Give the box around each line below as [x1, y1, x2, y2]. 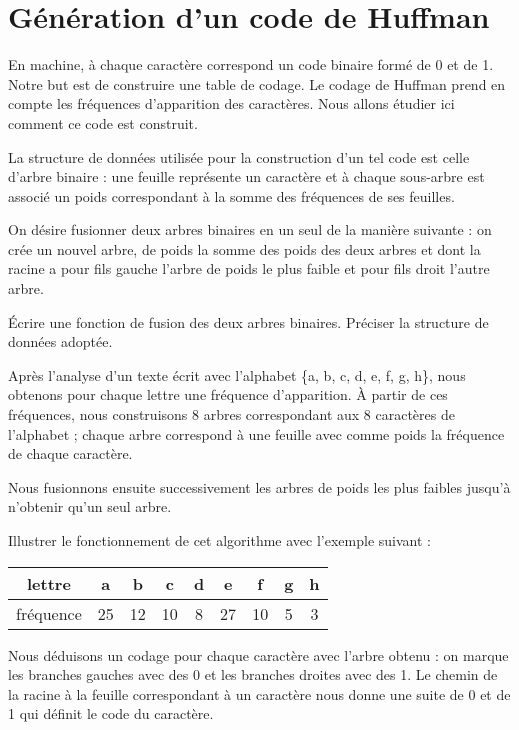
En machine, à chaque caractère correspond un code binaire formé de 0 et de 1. [8, 54, 494, 75]
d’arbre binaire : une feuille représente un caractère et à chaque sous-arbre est [8, 166, 485, 187]
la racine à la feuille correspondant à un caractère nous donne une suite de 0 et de [8, 683, 511, 704]
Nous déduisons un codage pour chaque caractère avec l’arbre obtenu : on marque [8, 644, 509, 665]
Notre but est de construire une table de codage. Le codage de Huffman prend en [8, 73, 506, 94]
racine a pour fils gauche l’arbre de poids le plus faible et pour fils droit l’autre [8, 258, 490, 279]
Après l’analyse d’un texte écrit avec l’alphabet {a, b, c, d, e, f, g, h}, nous [8, 364, 466, 385]
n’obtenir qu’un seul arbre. [8, 496, 172, 517]
